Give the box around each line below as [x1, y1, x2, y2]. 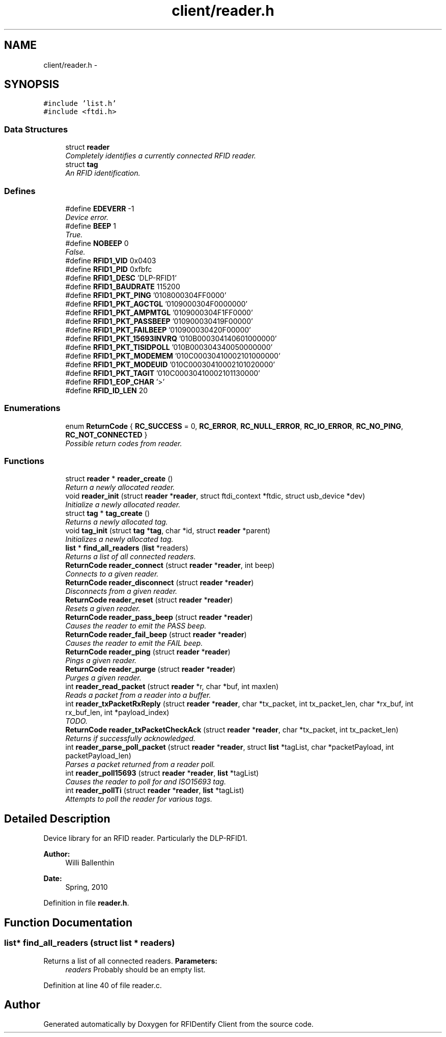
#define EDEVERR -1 [65, 204, 134, 213]
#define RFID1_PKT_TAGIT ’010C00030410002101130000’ [65, 368, 260, 377]
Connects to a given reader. [65, 569, 159, 579]
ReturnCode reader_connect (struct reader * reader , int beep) [65, 561, 275, 570]
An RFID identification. [65, 169, 141, 178]
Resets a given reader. [65, 604, 141, 613]
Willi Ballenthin [65, 858, 115, 867]
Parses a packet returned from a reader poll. [65, 760, 215, 769]
